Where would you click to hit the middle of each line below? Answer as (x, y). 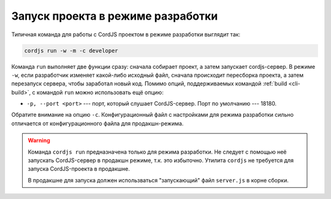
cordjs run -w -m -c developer (71, 50)
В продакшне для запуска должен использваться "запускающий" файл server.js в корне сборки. (158, 180)
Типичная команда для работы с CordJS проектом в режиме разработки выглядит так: (126, 34)
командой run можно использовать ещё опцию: (100, 92)
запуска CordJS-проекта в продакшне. (79, 169)
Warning (39, 141)
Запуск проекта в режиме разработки (115, 16)
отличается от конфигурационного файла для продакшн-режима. (97, 123)
